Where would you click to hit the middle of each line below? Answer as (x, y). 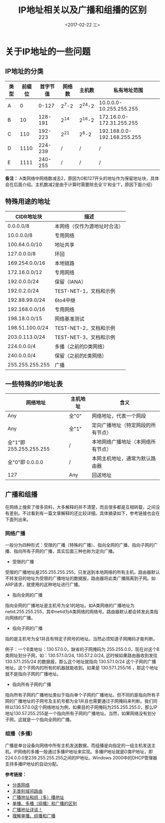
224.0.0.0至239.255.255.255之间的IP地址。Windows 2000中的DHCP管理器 (81, 757)
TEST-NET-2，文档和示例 (85, 328)
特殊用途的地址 (28, 202)
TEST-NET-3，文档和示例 (85, 337)
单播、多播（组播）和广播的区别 (44, 803)
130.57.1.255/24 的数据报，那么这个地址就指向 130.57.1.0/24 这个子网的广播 (81, 662)
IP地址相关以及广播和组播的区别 (82, 10)
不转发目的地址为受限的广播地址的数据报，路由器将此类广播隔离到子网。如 (80, 578)
